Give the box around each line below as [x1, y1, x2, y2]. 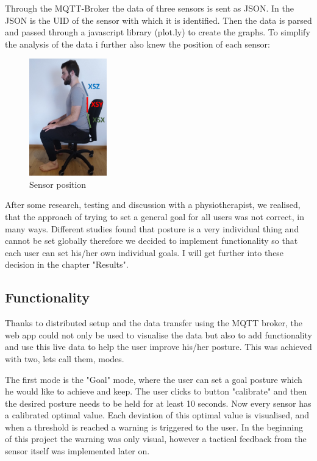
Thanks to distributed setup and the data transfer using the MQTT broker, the [5, 316, 302, 329]
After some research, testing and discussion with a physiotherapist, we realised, [5, 198, 301, 211]
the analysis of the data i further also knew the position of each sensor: [5, 37, 270, 50]
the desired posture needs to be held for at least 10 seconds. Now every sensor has [5, 396, 312, 409]
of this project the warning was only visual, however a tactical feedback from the [5, 432, 307, 445]
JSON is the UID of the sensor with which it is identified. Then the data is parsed [5, 13, 312, 26]
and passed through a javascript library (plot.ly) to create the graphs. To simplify [5, 26, 310, 38]
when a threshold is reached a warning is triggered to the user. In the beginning [5, 420, 303, 433]
